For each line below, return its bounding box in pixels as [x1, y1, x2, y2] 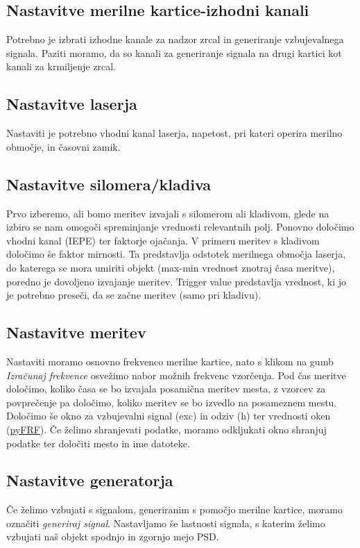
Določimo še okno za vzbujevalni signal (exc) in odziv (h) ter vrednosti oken [6, 408, 331, 423]
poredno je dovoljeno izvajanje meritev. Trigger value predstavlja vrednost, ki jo [6, 274, 347, 288]
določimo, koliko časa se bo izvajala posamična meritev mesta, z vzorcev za [6, 381, 326, 396]
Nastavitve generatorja [6, 470, 173, 491]
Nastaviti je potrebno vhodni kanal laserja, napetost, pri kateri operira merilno [6, 126, 343, 140]
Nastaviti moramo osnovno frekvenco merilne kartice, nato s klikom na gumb [6, 354, 334, 368]
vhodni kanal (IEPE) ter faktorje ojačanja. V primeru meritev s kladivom [6, 233, 320, 247]
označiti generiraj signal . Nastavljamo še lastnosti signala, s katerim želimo [6, 515, 325, 530]
